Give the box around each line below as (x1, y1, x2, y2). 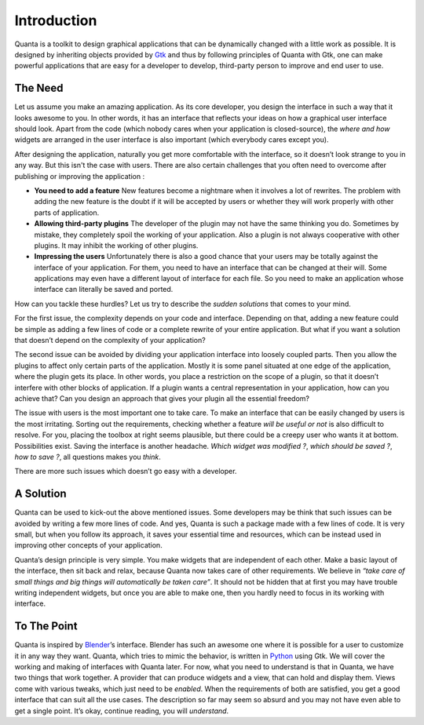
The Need (14, 82, 64, 95)
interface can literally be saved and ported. (34, 285, 174, 294)
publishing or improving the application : (14, 171, 145, 180)
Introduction (14, 12, 97, 29)
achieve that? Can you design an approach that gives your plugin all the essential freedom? (14, 394, 310, 403)
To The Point (14, 620, 78, 633)
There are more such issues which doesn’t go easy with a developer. (14, 467, 237, 476)
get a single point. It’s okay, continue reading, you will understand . (14, 706, 229, 716)
